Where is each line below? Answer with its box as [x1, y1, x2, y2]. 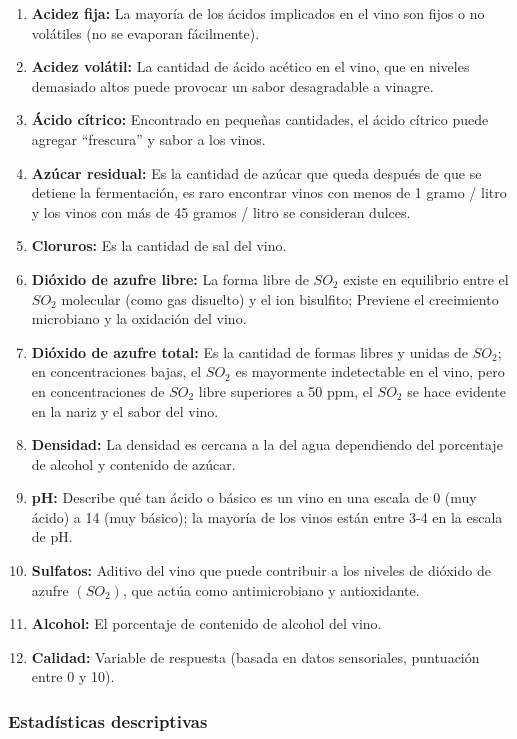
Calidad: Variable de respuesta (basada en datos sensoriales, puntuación [31, 646, 480, 667]
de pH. [31, 526, 73, 547]
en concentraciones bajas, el [31, 361, 202, 382]
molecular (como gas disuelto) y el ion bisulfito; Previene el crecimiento [61, 288, 499, 309]
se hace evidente [407, 380, 507, 401]
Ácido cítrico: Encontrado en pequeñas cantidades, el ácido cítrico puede [31, 109, 489, 130]
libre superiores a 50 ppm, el [198, 380, 373, 401]
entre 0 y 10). [31, 666, 115, 687]
